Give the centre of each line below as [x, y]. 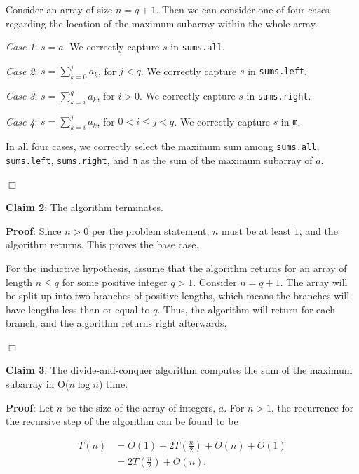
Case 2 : [22, 70]
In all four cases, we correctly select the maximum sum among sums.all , [163, 146]
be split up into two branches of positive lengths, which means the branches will [178, 296]
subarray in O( [38, 384]
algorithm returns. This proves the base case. [102, 244]
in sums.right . [279, 96]
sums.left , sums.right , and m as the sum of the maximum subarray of [159, 160]
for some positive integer [115, 282]
